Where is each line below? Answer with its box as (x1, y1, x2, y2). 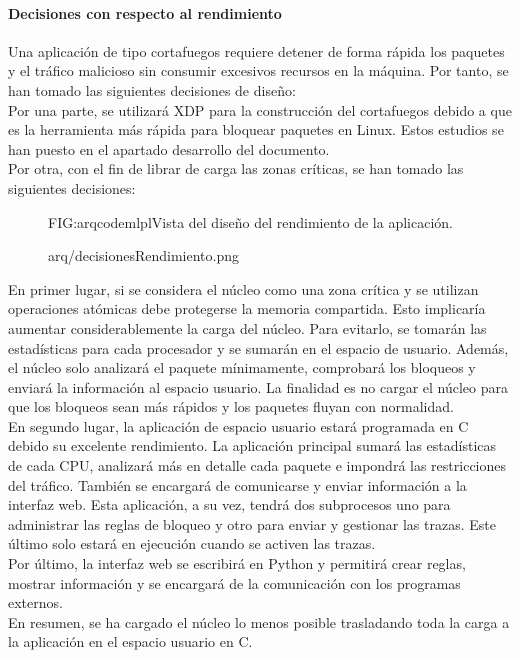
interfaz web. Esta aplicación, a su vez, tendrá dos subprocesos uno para (8, 494, 451, 515)
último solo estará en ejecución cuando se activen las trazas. (8, 533, 376, 554)
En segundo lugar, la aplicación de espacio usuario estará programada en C (8, 415, 469, 436)
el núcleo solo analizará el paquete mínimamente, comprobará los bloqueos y (8, 357, 476, 378)
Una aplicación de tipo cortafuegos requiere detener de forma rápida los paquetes (8, 40, 505, 61)
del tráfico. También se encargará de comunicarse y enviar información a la (8, 474, 467, 495)
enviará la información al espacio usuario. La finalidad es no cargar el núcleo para (8, 376, 509, 397)
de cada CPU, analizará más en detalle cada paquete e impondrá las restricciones (8, 455, 507, 476)
